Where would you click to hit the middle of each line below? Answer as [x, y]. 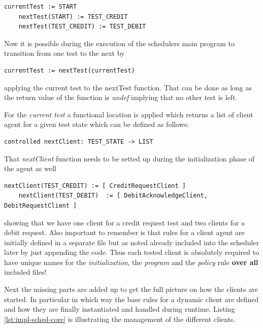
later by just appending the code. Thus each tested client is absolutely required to [132, 252]
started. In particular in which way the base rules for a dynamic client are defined [131, 299]
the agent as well [30, 168]
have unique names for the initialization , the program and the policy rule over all [131, 262]
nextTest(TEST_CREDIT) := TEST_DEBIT [82, 27]
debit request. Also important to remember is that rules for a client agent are [124, 232]
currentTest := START [41, 7]
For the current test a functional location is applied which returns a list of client [129, 114]
